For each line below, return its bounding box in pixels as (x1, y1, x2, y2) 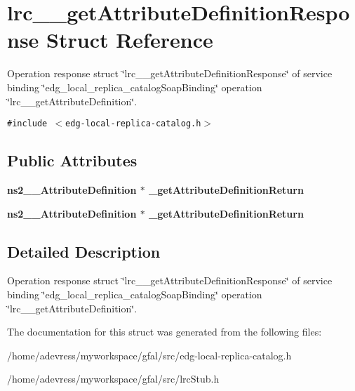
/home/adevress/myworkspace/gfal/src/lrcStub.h (7, 371, 220, 386)
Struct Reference (46, 25, 213, 54)
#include (7, 119, 48, 129)
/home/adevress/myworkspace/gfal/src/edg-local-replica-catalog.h (7, 347, 292, 362)
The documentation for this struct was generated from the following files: (7, 324, 322, 339)
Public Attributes (7, 150, 138, 171)
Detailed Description (7, 240, 161, 262)
